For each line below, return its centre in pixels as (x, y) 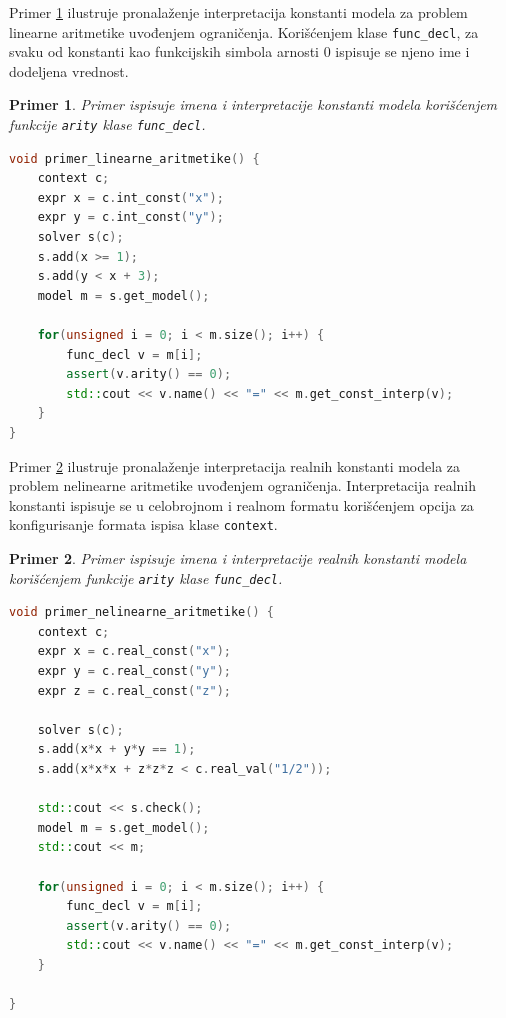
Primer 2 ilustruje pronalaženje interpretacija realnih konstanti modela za (235, 465)
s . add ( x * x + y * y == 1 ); (116, 749)
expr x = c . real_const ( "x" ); (134, 651)
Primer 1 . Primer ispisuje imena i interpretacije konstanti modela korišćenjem (253, 104)
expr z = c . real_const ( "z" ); (134, 690)
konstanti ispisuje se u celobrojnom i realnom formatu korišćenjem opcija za (241, 504)
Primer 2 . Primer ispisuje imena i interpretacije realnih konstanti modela (238, 558)
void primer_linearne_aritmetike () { (134, 158)
